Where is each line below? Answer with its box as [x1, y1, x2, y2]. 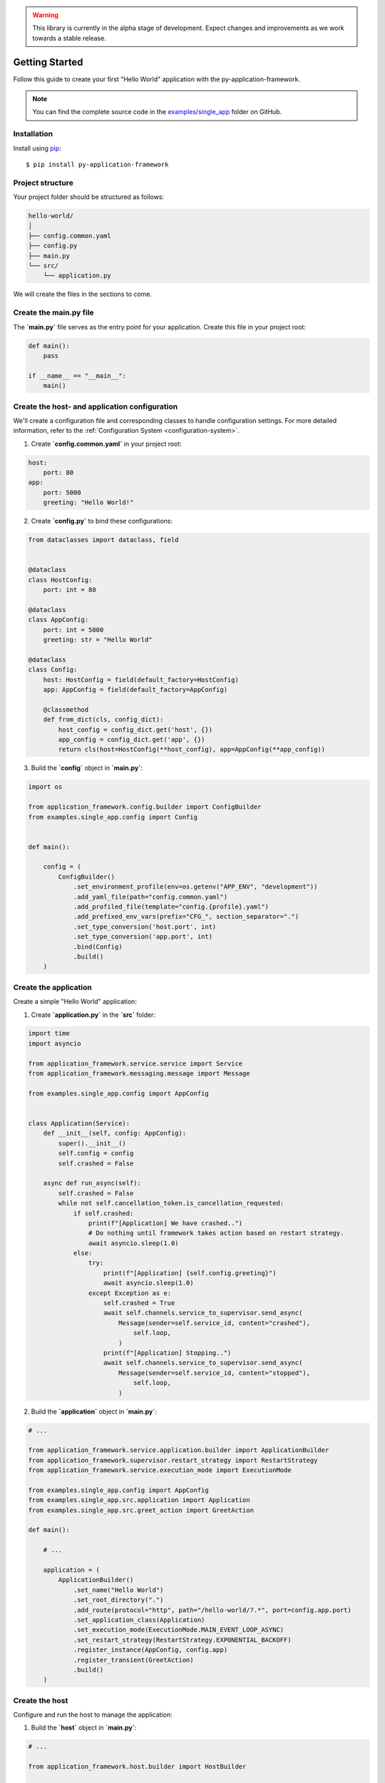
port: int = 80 [43, 586, 96, 594]
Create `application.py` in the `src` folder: [31, 1010, 156, 1019]
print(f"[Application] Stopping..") [103, 1349, 232, 1357]
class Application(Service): [28, 1120, 130, 1127]
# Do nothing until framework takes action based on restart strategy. [88, 1229, 344, 1237]
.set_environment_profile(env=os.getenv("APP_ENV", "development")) [73, 883, 318, 891]
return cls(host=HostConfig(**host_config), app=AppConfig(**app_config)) [58, 745, 326, 754]
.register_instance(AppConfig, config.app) [73, 1646, 228, 1654]
